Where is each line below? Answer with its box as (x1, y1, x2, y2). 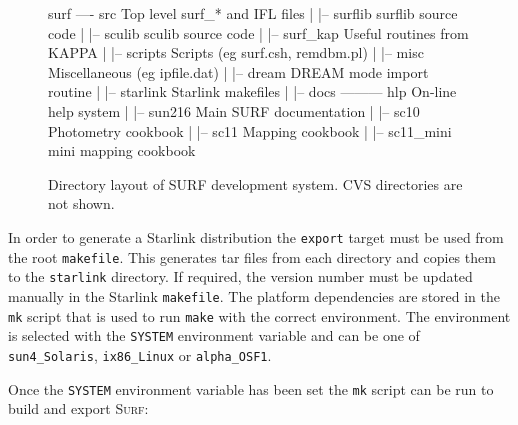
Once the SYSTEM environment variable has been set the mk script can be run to (8, 378, 494, 399)
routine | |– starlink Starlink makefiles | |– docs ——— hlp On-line (48, 81, 457, 102)
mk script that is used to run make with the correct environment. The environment (8, 305, 511, 326)
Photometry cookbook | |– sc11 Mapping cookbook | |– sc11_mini (48, 120, 452, 141)
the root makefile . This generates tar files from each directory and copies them (8, 246, 496, 267)
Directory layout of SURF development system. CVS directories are (48, 173, 463, 194)
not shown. (48, 193, 115, 214)
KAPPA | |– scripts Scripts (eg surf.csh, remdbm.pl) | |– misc (48, 42, 424, 63)
